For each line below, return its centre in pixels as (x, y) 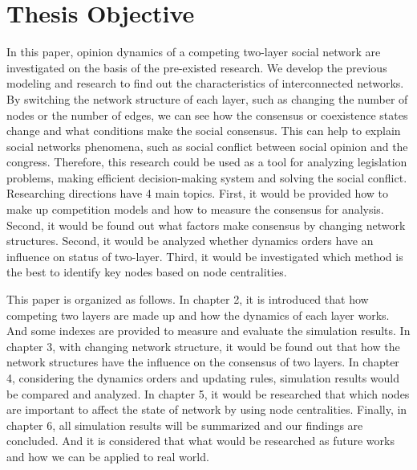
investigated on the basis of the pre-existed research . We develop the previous (197, 67)
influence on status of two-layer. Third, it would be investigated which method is (205, 256)
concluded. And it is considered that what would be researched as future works (200, 441)
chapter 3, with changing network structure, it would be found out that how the (203, 346)
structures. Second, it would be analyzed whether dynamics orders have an (190, 241)
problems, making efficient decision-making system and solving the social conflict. (207, 177)
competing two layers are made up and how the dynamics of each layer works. (198, 315)
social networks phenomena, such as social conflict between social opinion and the (207, 146)
